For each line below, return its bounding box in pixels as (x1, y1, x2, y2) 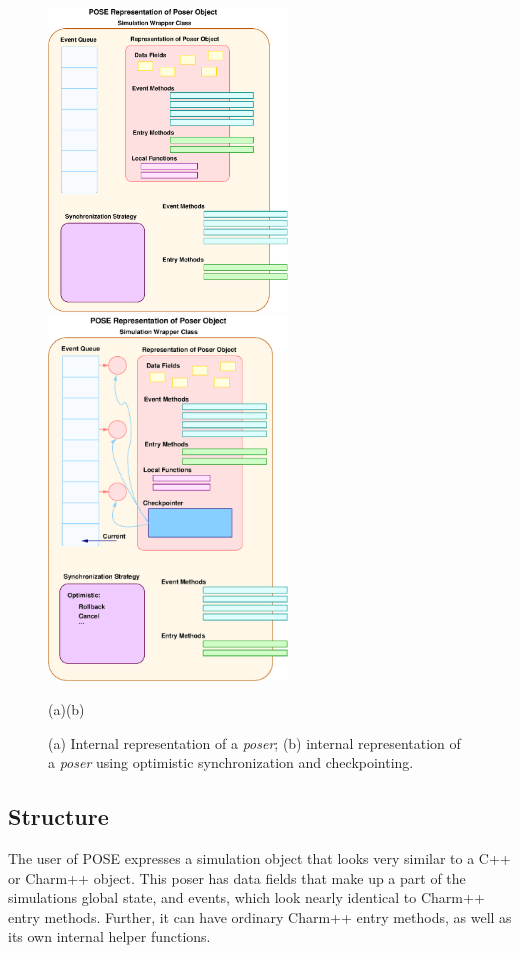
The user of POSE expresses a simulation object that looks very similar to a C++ (8, 847, 511, 868)
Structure (8, 801, 109, 832)
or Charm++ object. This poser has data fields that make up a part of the (8, 867, 466, 888)
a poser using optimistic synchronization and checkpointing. (48, 752, 414, 773)
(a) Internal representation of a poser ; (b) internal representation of (48, 732, 461, 753)
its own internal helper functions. (8, 926, 211, 947)
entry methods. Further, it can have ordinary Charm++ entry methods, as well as (8, 906, 512, 927)
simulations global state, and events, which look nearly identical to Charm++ (8, 887, 485, 908)
